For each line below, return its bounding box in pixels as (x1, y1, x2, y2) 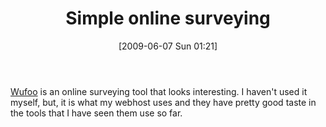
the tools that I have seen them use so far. (10, 107, 183, 119)
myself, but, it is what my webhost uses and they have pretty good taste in (10, 96, 317, 108)
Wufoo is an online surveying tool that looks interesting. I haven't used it (10, 85, 308, 97)
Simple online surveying (65, 7, 271, 30)
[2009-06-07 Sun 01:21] (118, 40, 218, 52)
